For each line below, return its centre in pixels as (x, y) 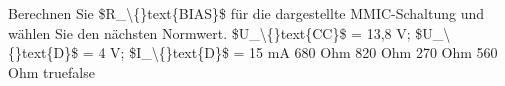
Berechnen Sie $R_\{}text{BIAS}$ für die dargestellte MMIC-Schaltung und (246, 13)
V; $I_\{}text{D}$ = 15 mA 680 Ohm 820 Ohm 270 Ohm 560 (304, 52)
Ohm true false (51, 71)
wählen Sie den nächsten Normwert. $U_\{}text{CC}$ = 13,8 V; (209, 32)
